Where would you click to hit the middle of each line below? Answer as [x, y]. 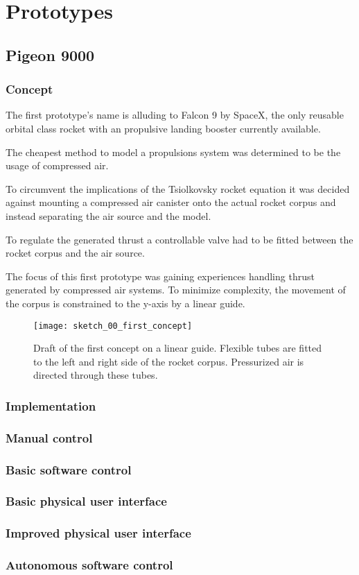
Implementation [51, 405]
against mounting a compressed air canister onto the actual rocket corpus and [171, 202]
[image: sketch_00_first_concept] [113, 326]
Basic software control [69, 469]
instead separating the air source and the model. [108, 215]
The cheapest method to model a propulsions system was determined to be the [173, 152]
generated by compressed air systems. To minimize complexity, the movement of [176, 290]
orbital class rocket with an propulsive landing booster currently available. [163, 128]
